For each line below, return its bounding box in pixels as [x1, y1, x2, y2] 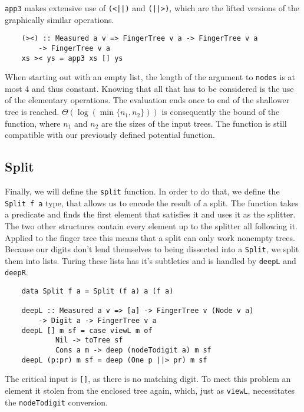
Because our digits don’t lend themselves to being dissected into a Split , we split [5, 243, 299, 255]
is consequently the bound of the [161, 106, 280, 118]
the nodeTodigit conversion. [5, 395, 108, 408]
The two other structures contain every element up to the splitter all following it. [5, 219, 298, 232]
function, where [5, 117, 61, 129]
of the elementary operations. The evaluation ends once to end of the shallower [5, 94, 290, 106]
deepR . [5, 266, 28, 278]
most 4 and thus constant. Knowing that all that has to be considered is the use [5, 82, 294, 94]
